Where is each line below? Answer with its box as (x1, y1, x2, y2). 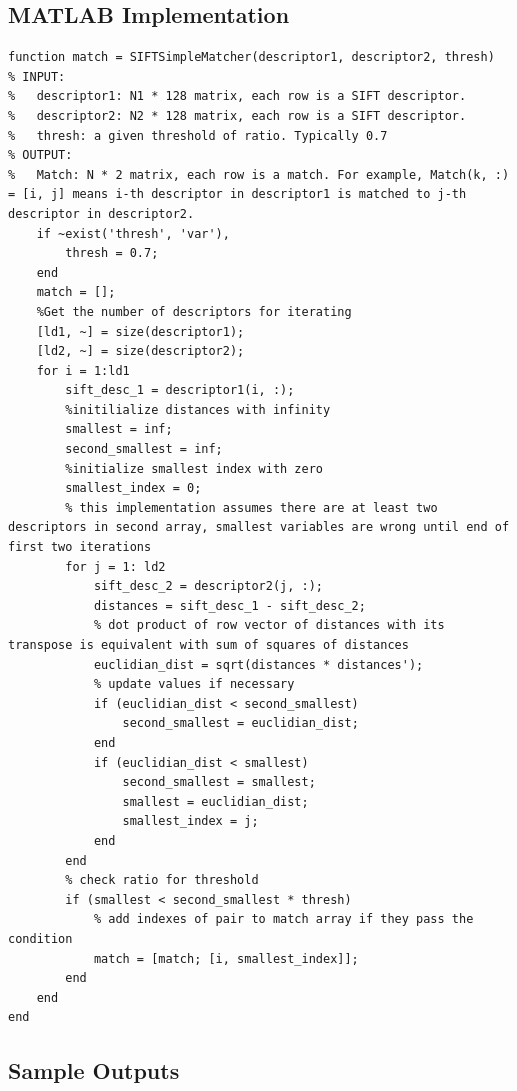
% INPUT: (8, 69, 66, 84)
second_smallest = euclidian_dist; (122, 716, 359, 731)
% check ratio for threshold (65, 873, 259, 888)
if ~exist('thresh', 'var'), (36, 226, 230, 241)
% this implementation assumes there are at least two (65, 500, 438, 515)
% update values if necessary (93, 677, 295, 692)
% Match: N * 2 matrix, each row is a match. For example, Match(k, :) (8, 167, 510, 182)
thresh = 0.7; (65, 246, 159, 261)
